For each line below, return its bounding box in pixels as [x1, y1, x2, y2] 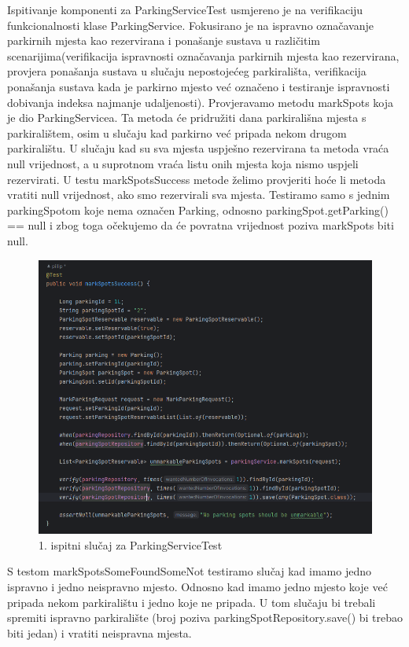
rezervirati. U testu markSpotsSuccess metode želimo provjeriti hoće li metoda [7, 171, 386, 187]
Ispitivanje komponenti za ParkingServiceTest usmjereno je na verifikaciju [7, 2, 363, 17]
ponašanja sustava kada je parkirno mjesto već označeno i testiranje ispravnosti [7, 78, 390, 94]
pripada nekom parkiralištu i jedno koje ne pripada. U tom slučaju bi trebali [7, 594, 376, 610]
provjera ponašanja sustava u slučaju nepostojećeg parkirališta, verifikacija [7, 63, 367, 79]
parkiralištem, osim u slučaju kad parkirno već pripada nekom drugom [7, 124, 347, 141]
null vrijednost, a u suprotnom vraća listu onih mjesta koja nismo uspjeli [7, 155, 359, 171]
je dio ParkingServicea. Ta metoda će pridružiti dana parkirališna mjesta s [7, 109, 367, 126]
